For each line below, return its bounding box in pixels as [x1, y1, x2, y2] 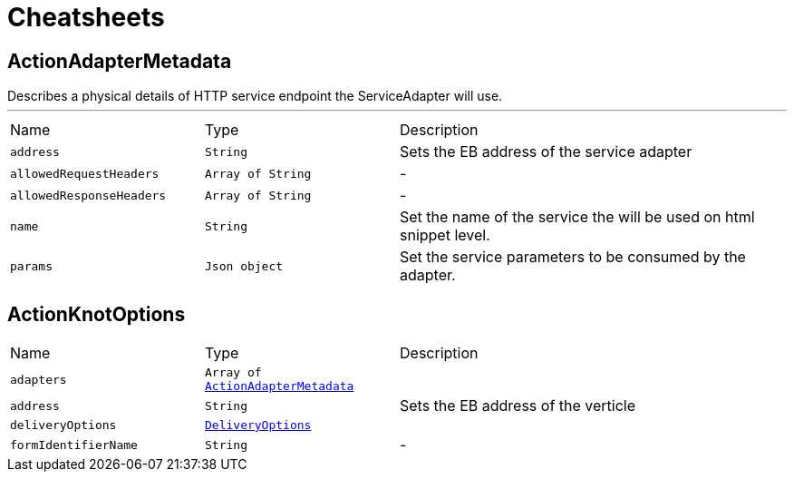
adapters [10, 372, 67, 386]
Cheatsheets [7, 2, 165, 33]
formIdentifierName [10, 437, 138, 452]
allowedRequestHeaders [10, 166, 160, 181]
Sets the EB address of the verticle [400, 396, 636, 415]
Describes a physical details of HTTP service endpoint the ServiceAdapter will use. [7, 88, 503, 104]
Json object [205, 259, 284, 273]
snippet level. [400, 226, 490, 245]
